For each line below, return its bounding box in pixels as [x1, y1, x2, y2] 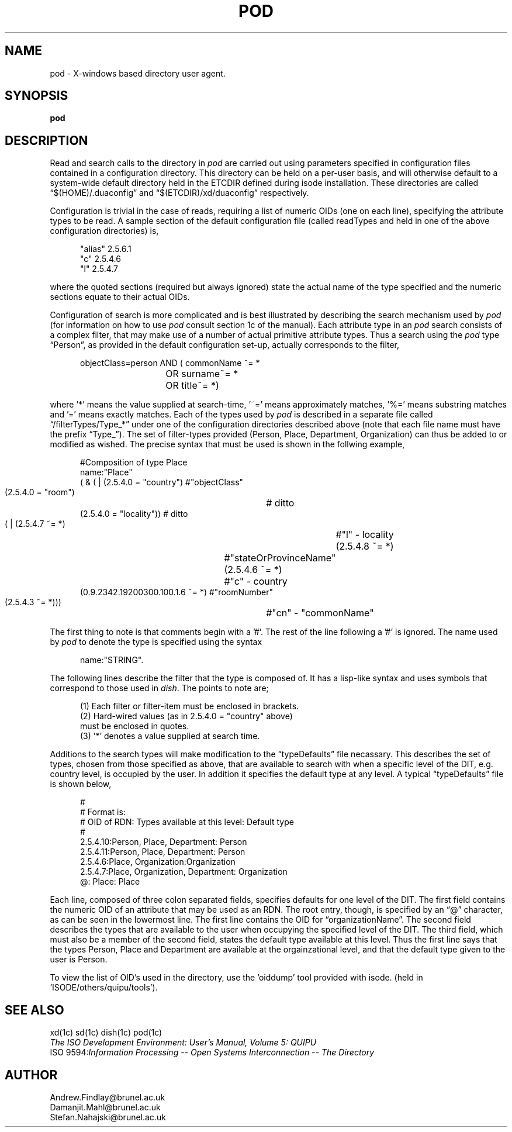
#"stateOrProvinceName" [224, 552, 336, 564]
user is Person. [50, 954, 108, 965]
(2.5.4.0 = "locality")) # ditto [80, 509, 188, 519]
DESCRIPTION [5, 133, 88, 148]
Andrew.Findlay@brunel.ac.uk [50, 1092, 165, 1102]
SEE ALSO [5, 1002, 64, 1017]
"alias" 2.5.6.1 [80, 244, 132, 254]
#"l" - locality [335, 529, 394, 541]
